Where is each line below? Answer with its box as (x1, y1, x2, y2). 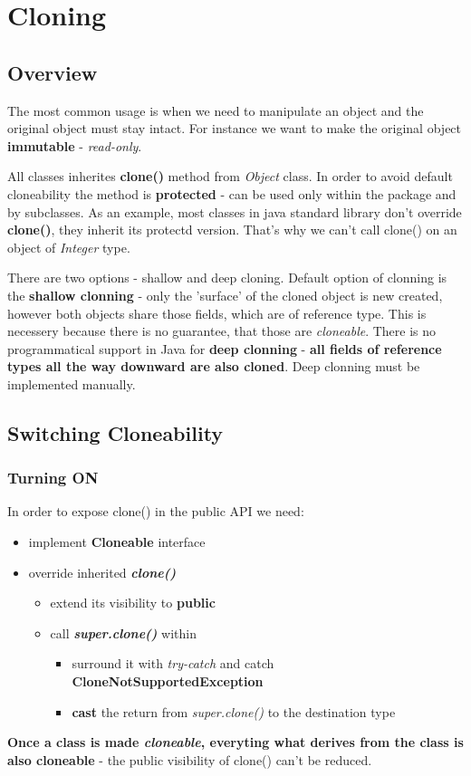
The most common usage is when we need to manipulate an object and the (7, 101, 424, 120)
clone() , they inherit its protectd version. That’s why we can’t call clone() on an (7, 220, 457, 239)
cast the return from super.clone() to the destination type (72, 702, 396, 721)
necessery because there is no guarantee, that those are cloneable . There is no (7, 321, 437, 340)
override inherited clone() (28, 562, 176, 581)
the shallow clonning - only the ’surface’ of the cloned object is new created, (7, 285, 443, 304)
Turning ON (7, 466, 99, 489)
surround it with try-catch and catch (72, 654, 274, 673)
